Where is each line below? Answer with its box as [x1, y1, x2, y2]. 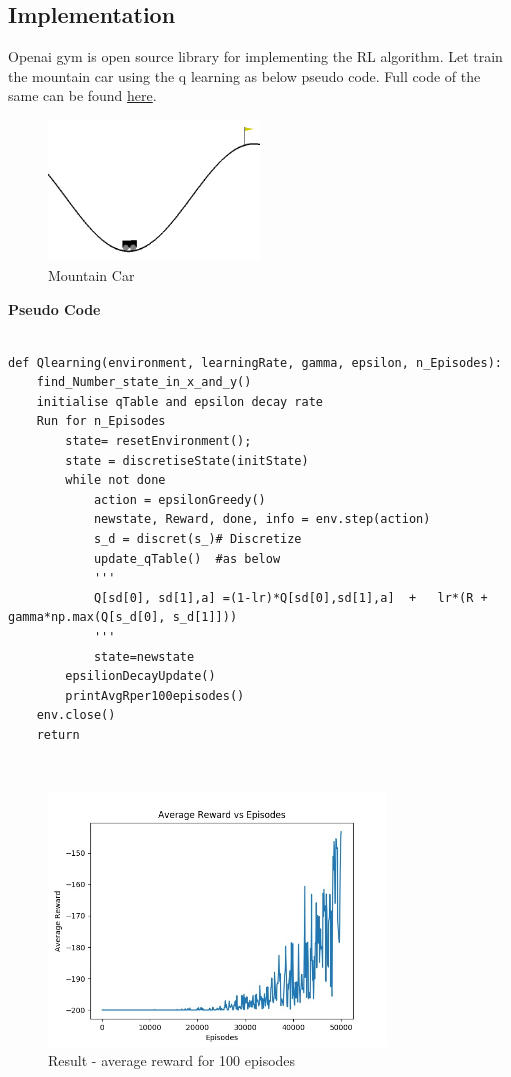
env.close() [36, 708, 116, 723]
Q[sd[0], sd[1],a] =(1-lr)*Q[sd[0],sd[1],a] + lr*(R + [93, 590, 488, 605]
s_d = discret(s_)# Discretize [93, 532, 302, 547]
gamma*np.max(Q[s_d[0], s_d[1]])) [8, 610, 238, 625]
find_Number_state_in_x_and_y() [36, 375, 252, 390]
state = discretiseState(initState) [65, 453, 309, 468]
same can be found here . [8, 85, 157, 106]
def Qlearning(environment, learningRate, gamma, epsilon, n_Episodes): [8, 355, 502, 370]
